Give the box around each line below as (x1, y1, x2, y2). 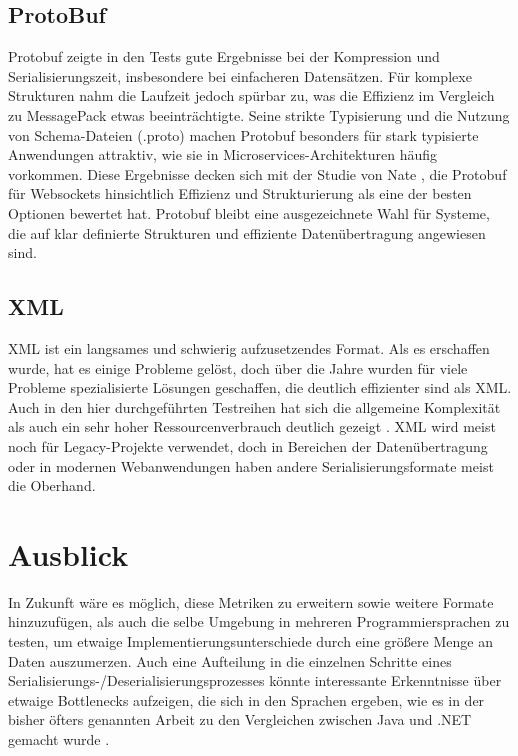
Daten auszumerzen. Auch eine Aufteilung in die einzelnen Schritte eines (8, 650, 452, 671)
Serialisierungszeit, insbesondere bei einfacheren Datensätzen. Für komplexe (8, 65, 472, 86)
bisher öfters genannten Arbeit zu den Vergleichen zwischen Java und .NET (8, 709, 472, 730)
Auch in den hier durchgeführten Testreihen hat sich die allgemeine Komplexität (8, 396, 501, 417)
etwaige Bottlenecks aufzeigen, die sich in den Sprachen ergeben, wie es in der (8, 689, 485, 710)
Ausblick (8, 533, 129, 574)
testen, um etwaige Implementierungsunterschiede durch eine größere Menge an (8, 631, 493, 651)
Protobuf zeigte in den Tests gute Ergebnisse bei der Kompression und (8, 46, 440, 67)
